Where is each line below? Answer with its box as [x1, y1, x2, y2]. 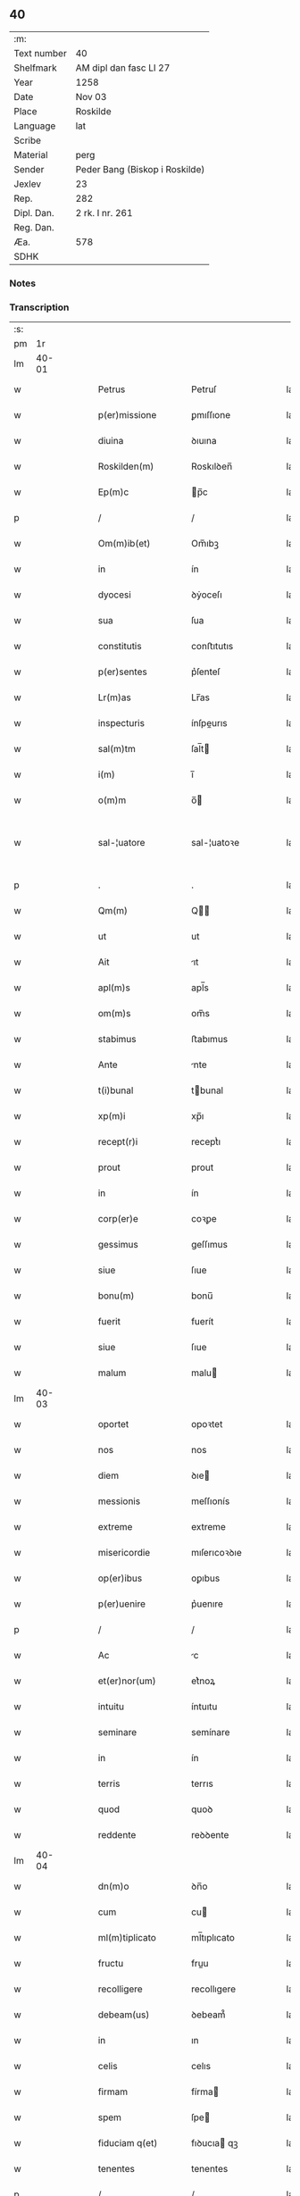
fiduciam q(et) [97, 2137, 158, 2150]
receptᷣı [190, 1136, 221, 1148]
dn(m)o [97, 1880, 129, 1892]
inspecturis [97, 717, 146, 730]
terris [97, 1777, 121, 1790]
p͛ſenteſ [190, 665, 221, 678]
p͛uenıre [190, 1598, 223, 1610]
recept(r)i [97, 1136, 138, 1148]
